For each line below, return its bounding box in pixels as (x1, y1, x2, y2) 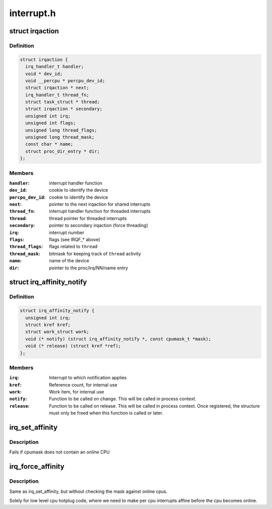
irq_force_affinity (9, 462, 65, 471)
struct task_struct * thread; (25, 99, 100, 105)
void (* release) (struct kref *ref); (25, 343, 121, 349)
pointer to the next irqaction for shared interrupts (49, 201, 151, 207)
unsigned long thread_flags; (25, 127, 98, 133)
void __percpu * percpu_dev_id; (25, 78, 105, 83)
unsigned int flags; (25, 120, 76, 126)
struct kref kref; (25, 322, 71, 327)
